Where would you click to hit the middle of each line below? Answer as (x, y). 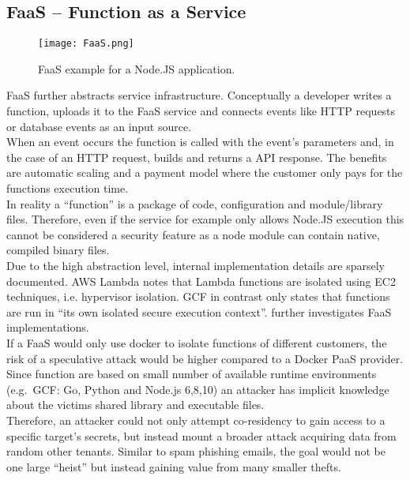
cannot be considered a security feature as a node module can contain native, (193, 234)
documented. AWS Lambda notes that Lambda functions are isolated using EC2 (201, 281)
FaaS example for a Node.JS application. (137, 68)
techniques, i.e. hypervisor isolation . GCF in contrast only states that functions (198, 296)
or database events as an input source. (99, 126)
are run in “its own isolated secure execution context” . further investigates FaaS (199, 311)
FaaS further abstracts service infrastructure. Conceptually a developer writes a (199, 95)
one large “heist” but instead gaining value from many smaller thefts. (174, 466)
